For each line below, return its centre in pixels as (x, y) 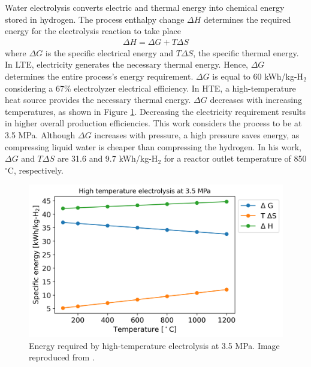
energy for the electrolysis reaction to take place (93, 31)
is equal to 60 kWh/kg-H (258, 76)
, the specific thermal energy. (246, 52)
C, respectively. (35, 170)
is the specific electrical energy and (109, 52)
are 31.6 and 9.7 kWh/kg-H (108, 158)
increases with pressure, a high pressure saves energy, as (197, 134)
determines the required (247, 19)
